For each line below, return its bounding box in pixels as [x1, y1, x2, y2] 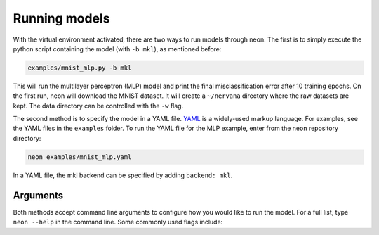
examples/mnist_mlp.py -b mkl [27, 63, 132, 72]
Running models [13, 11, 110, 26]
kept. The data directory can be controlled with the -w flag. [13, 101, 184, 110]
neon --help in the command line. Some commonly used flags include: [13, 218, 223, 227]
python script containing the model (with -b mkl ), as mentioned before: [13, 44, 222, 53]
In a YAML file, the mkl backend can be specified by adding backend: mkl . [13, 171, 233, 179]
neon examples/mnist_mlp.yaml [27, 153, 132, 161]
